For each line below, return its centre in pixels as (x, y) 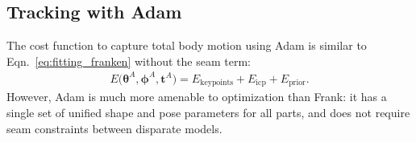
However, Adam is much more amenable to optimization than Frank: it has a (197, 97)
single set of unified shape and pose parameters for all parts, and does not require (208, 112)
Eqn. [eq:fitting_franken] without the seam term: (129, 61)
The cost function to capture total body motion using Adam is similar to (187, 45)
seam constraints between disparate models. (114, 128)
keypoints (217, 83)
